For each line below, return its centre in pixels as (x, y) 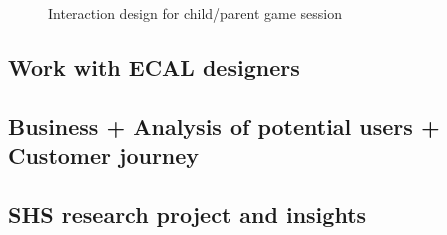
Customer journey (104, 155)
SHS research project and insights (187, 213)
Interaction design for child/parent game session (195, 13)
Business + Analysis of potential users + (224, 125)
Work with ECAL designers (154, 66)
